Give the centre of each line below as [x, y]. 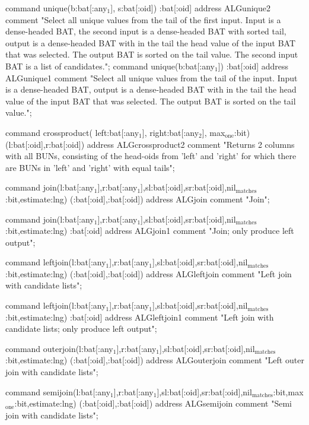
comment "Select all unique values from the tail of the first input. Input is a [143, 19]
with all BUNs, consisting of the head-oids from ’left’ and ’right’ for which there [151, 156]
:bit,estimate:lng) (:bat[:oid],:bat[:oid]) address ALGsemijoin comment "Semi [153, 403]
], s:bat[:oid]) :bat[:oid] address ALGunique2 [190, 8]
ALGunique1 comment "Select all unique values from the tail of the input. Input [152, 77]
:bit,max [288, 391]
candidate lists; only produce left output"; [81, 329]
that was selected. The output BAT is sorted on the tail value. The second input [152, 54]
